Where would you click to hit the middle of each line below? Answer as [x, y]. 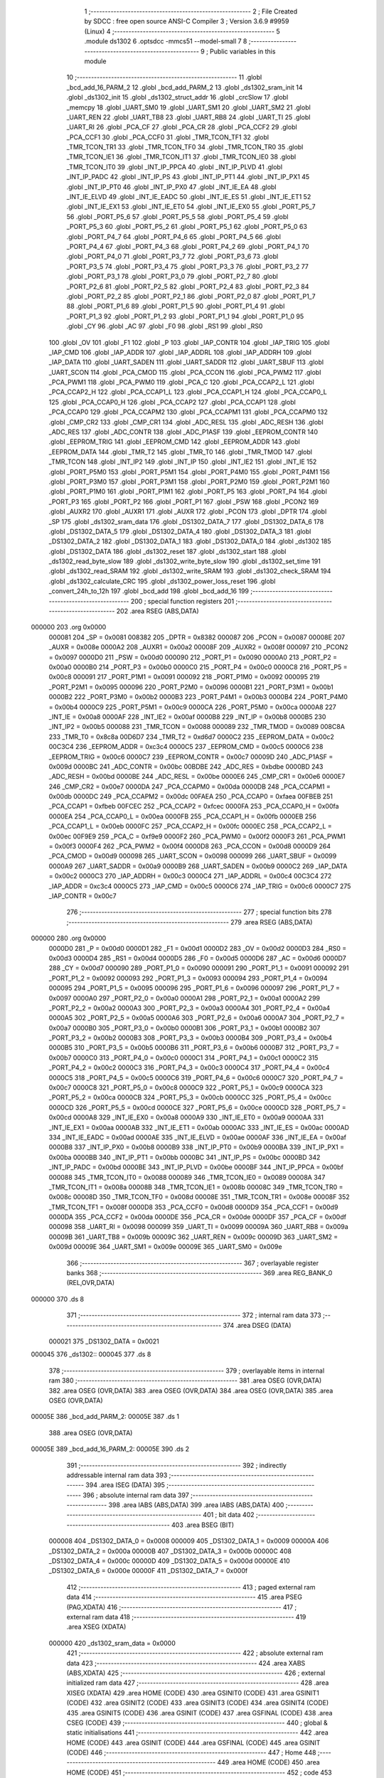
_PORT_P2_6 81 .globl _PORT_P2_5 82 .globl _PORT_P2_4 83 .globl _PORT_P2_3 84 [188, 286]
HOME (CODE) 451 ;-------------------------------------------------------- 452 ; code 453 [199, 1772]
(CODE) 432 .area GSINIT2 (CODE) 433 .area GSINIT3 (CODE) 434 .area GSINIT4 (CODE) [198, 1703]
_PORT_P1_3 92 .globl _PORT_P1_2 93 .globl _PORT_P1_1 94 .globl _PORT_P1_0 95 [185, 316]
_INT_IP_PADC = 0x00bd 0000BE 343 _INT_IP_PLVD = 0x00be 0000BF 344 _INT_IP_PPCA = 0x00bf [196, 1167]
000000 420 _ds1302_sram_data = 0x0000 [112, 1643]
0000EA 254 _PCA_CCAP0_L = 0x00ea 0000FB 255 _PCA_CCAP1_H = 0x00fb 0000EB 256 [182, 816]
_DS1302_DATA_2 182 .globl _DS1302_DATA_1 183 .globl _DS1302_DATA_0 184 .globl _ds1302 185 [190, 541]
